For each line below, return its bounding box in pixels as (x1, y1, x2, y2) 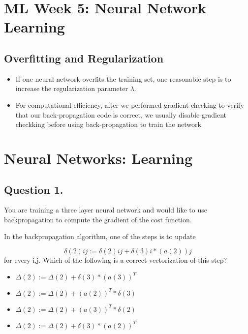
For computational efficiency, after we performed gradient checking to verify (15, 99, 244, 110)
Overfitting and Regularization (4, 50, 164, 65)
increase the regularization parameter (15, 83, 128, 93)
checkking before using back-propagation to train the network (15, 119, 201, 129)
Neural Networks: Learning (4, 148, 192, 168)
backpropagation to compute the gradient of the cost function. (4, 214, 192, 224)
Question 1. (4, 182, 63, 197)
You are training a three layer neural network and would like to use (4, 205, 207, 215)
